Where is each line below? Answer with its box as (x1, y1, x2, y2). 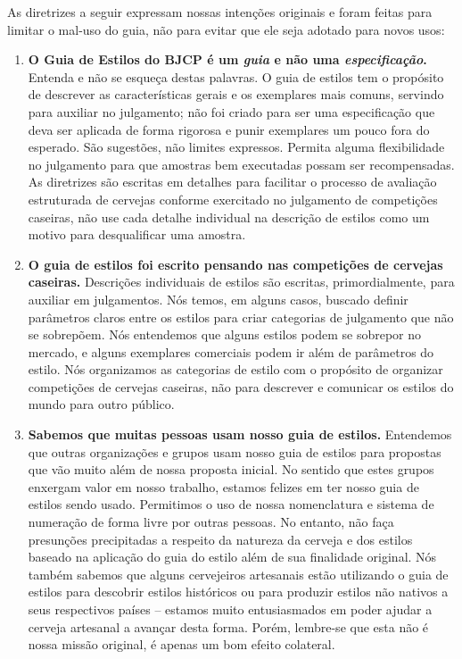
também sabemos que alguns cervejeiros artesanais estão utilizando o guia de (28, 564, 449, 583)
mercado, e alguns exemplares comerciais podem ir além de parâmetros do (28, 342, 434, 361)
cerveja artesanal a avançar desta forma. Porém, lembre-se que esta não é (28, 617, 429, 636)
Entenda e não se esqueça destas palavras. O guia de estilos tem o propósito (28, 67, 444, 86)
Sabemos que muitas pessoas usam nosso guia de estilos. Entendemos (28, 425, 452, 444)
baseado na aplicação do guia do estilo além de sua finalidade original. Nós (28, 547, 437, 566)
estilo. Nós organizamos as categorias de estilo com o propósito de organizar (28, 360, 443, 379)
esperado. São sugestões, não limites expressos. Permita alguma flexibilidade (28, 138, 445, 156)
